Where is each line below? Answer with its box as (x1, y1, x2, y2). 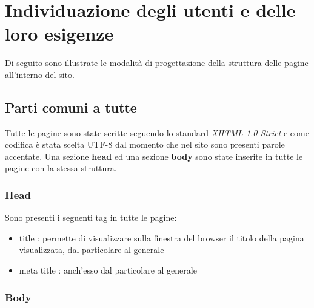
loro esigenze (5, 21, 114, 46)
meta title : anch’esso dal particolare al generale (19, 264, 197, 277)
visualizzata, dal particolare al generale (19, 243, 164, 256)
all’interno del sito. (5, 68, 75, 80)
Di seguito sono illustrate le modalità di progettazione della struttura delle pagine (5, 56, 309, 69)
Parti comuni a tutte (5, 97, 137, 116)
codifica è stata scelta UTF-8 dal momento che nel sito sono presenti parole (5, 138, 285, 151)
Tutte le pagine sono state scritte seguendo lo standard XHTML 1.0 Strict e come (5, 126, 309, 139)
